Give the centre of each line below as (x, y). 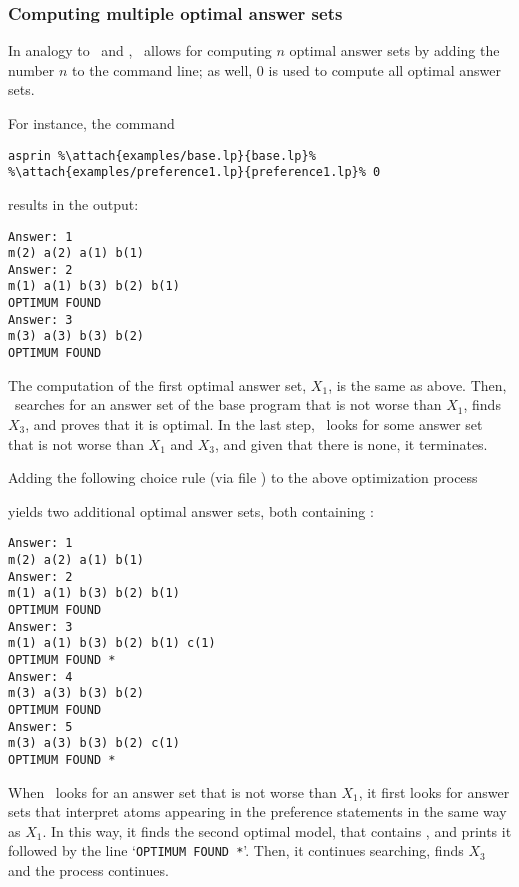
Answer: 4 (40, 676)
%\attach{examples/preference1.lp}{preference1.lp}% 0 (194, 172)
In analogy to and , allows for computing (140, 50)
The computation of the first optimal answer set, (157, 384)
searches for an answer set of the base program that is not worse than (228, 404)
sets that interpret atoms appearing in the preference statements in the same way (257, 811)
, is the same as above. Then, (417, 384)
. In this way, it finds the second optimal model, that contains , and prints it (277, 830)
